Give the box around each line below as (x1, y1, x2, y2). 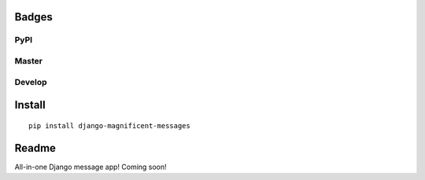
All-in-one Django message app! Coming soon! (14, 162, 167, 171)
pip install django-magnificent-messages (28, 121, 190, 130)
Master (14, 55, 43, 66)
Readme (14, 141, 57, 155)
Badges (14, 10, 53, 24)
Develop (14, 76, 47, 87)
